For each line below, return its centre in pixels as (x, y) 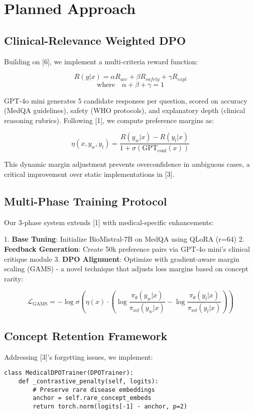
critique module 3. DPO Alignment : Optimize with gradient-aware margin (122, 258)
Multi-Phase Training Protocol (86, 201)
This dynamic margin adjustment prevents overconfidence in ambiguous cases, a (127, 164)
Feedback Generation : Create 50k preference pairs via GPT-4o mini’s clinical (127, 249)
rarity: (14, 278)
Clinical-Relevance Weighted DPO (95, 40)
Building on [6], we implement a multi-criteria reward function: (101, 61)
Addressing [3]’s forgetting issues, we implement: (79, 356)
